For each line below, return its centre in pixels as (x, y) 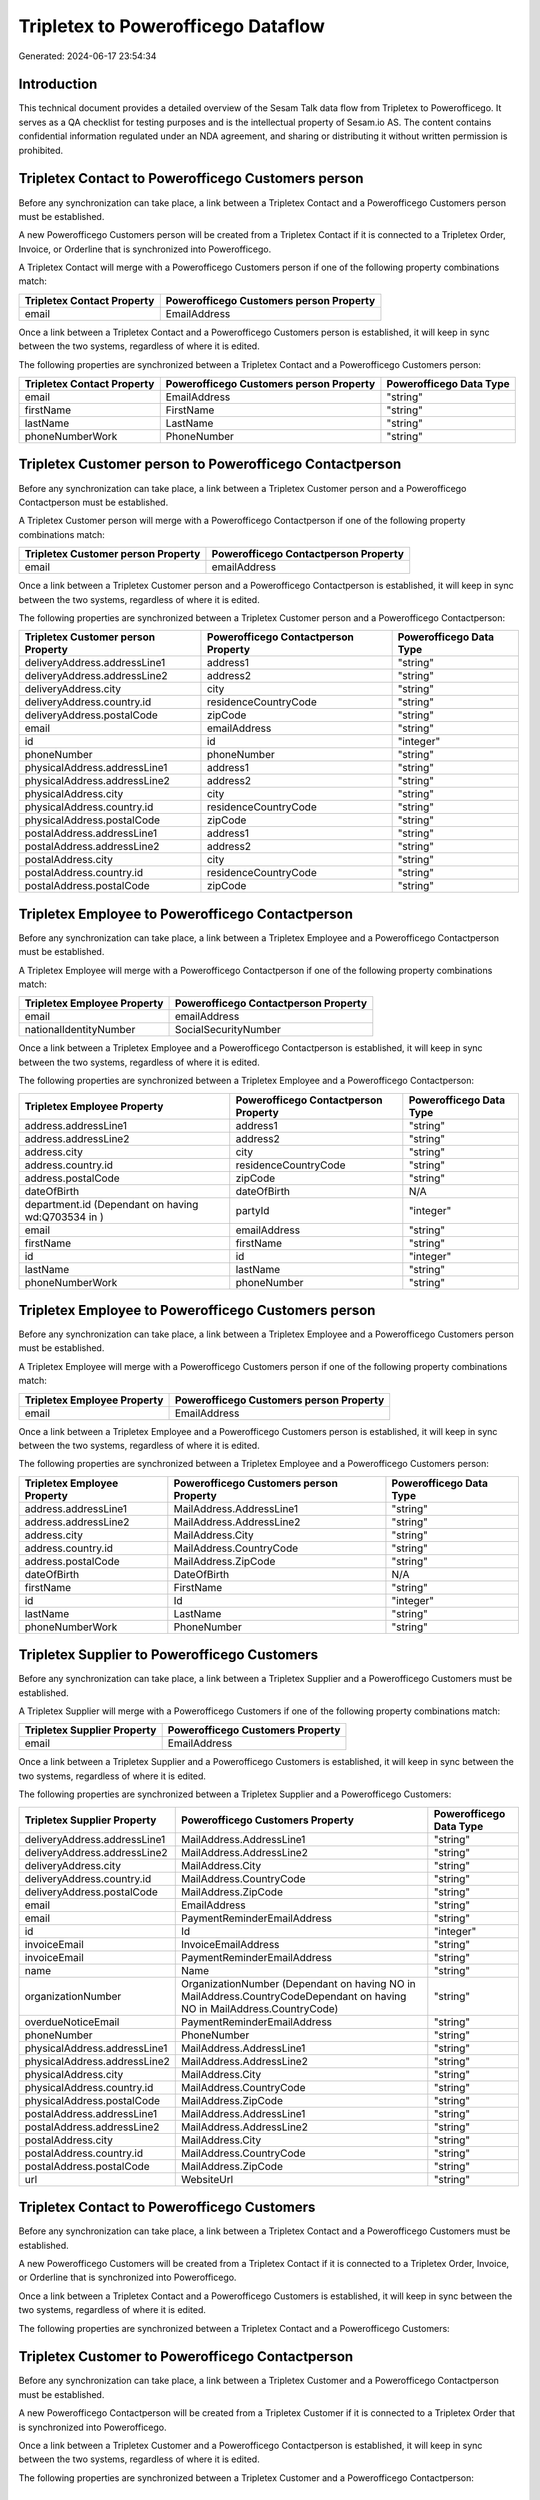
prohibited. (41, 150)
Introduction (58, 84)
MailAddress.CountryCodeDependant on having (293, 1996)
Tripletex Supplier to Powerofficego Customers (168, 1655)
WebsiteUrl (207, 2179)
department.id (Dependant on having (111, 1204)
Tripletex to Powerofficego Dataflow (171, 26)
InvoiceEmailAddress (230, 1944)
